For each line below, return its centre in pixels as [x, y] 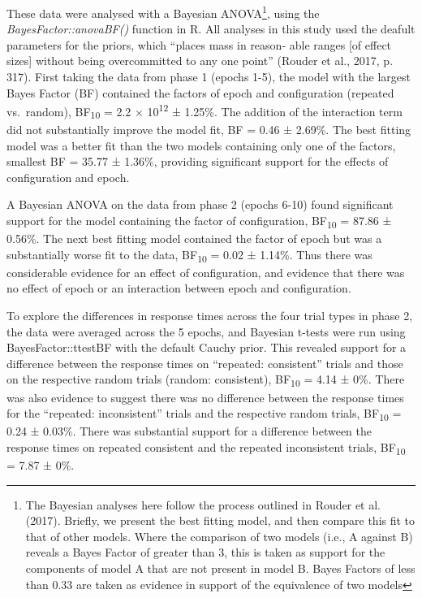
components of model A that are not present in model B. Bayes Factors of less [220, 568]
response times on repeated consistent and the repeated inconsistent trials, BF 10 [206, 448]
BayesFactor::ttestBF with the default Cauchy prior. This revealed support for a [207, 347]
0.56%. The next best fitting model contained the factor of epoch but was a [194, 238]
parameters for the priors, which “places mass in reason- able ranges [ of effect [199, 44]
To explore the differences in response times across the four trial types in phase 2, [210, 315]
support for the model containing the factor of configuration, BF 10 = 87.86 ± [199, 221]
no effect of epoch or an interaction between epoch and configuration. [179, 288]
